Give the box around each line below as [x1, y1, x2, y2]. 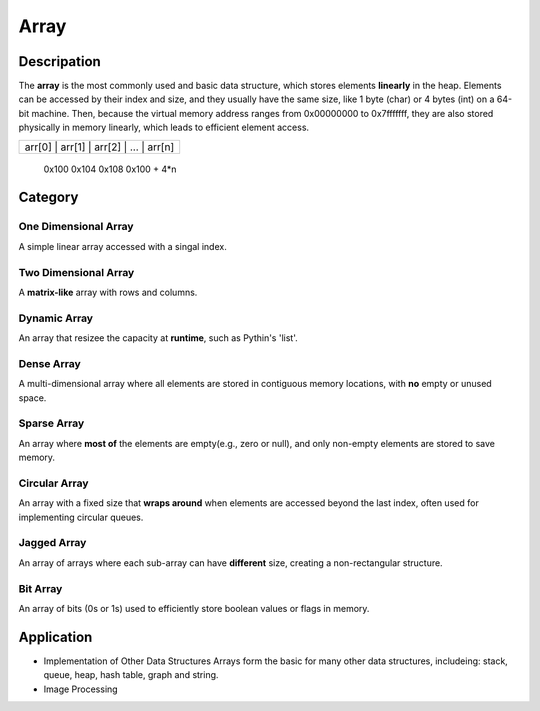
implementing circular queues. [18, 511, 144, 523]
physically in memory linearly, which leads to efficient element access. [18, 121, 310, 134]
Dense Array [18, 356, 82, 370]
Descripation [18, 53, 102, 70]
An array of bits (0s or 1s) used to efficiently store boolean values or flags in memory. [18, 602, 370, 614]
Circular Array [18, 476, 89, 490]
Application [18, 628, 93, 645]
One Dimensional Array [18, 220, 134, 234]
